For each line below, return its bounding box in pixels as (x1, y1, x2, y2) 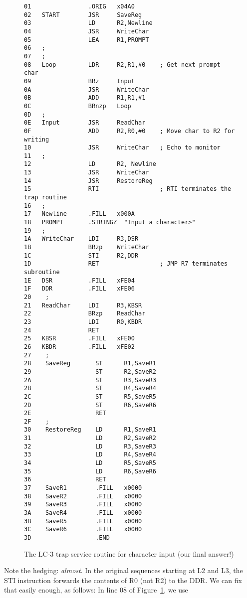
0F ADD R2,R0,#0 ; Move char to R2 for (24, 127, 235, 135)
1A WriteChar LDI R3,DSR (24, 235, 139, 243)
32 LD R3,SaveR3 (24, 443, 156, 450)
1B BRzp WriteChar (24, 244, 149, 251)
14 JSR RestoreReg (24, 177, 153, 184)
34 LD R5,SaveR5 (24, 459, 156, 467)
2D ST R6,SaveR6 (24, 401, 156, 409)
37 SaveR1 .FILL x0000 (24, 484, 142, 492)
